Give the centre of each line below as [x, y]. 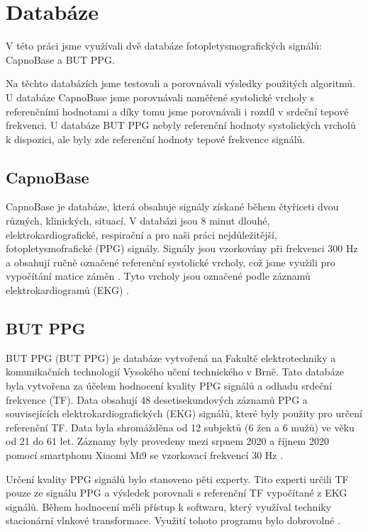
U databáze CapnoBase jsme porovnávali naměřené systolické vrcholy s [160, 97]
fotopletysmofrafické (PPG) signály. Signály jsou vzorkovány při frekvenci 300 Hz [182, 248]
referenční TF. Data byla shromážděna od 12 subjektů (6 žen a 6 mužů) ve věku [180, 427]
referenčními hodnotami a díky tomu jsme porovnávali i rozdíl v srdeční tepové [177, 111]
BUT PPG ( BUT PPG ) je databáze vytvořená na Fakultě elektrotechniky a [171, 357]
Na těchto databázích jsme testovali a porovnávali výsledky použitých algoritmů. [181, 83]
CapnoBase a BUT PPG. [60, 59]
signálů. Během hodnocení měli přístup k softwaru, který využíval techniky [169, 506]
